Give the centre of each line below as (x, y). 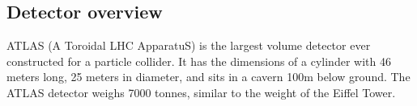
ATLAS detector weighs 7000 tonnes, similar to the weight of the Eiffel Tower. (201, 92)
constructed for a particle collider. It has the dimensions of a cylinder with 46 (199, 61)
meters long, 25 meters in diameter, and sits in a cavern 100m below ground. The (208, 77)
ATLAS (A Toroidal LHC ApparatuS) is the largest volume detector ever (189, 45)
